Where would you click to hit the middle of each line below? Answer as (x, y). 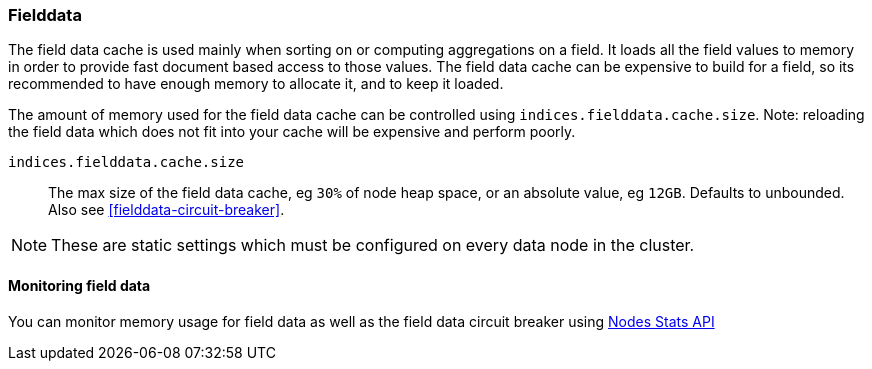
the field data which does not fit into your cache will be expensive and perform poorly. (292, 132)
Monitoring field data (79, 285)
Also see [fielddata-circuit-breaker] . (166, 210)
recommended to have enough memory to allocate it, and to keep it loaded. (256, 84)
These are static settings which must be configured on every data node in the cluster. (373, 245)
